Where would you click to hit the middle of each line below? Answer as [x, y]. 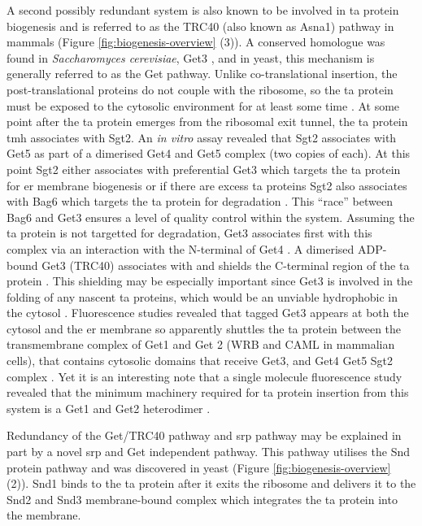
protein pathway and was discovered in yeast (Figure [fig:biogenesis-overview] [199, 467]
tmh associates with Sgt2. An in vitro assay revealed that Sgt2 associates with [202, 137]
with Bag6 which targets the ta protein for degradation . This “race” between [200, 201]
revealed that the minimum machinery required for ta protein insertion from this [208, 392]
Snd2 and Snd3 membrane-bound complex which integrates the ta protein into [202, 499]
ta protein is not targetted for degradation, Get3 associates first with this [189, 233]
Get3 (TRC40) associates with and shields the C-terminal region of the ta [226, 265]
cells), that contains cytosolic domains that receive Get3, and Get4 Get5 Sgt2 [200, 361]
